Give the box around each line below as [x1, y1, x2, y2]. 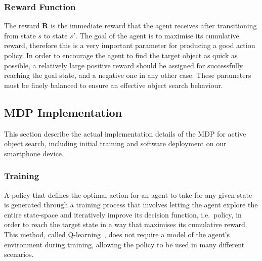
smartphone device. [4, 148, 64, 158]
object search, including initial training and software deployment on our [4, 138, 227, 149]
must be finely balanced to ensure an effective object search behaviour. [4, 79, 223, 90]
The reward [4, 20, 40, 31]
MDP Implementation [4, 104, 122, 120]
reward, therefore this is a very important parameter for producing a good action [4, 40, 255, 51]
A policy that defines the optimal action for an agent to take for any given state [4, 189, 252, 200]
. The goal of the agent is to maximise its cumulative [75, 30, 239, 40]
